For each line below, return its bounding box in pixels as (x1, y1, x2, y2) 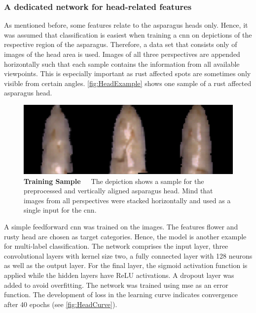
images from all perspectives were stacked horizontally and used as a (24, 195, 231, 205)
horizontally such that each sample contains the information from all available (4, 58, 240, 69)
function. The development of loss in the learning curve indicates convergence (4, 289, 238, 300)
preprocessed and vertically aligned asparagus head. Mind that (24, 185, 213, 196)
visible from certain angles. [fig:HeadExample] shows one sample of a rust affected (4, 78, 252, 88)
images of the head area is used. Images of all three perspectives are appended (4, 49, 240, 59)
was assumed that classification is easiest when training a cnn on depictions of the (4, 29, 252, 40)
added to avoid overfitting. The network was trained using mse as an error (4, 279, 228, 290)
